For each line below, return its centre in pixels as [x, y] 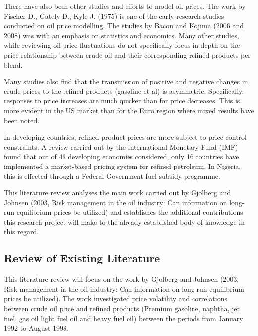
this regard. [22, 231]
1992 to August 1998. [36, 328]
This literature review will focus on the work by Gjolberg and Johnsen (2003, [122, 279]
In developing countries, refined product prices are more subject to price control [125, 137]
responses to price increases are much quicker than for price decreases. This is [122, 101]
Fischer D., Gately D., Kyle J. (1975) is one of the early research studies [114, 16]
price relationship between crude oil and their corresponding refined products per [127, 54]
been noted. [22, 120]
